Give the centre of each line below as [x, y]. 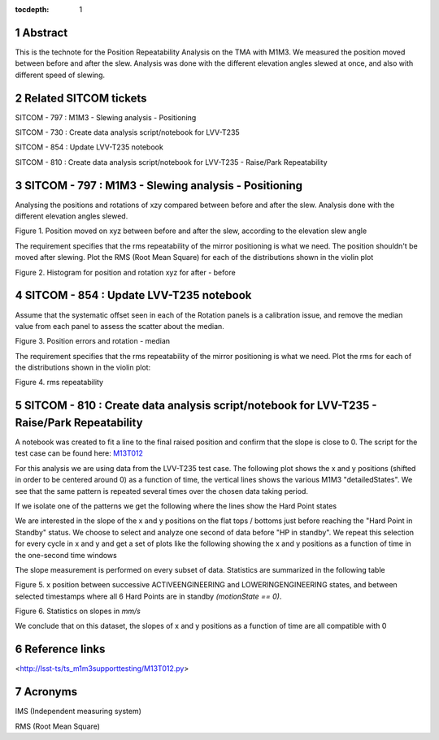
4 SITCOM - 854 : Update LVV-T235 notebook [133, 295]
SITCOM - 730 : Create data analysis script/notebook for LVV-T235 [127, 132]
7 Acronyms [46, 692]
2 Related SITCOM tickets [81, 98]
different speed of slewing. [60, 75]
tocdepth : [32, 9]
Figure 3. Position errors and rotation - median [93, 341]
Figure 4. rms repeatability [59, 383]
